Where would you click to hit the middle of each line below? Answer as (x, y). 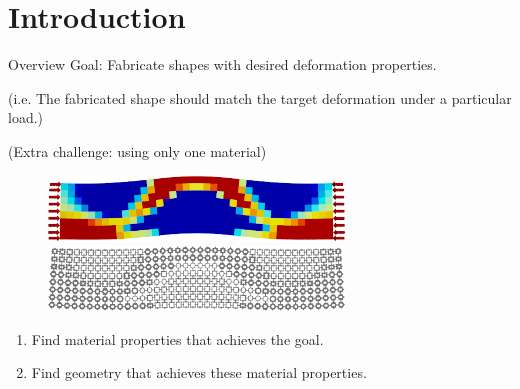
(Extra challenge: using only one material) (137, 150)
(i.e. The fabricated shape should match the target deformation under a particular (260, 97)
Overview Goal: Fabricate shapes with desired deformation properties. (222, 64)
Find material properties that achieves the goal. (177, 338)
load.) (26, 117)
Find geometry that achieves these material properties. (199, 372)
